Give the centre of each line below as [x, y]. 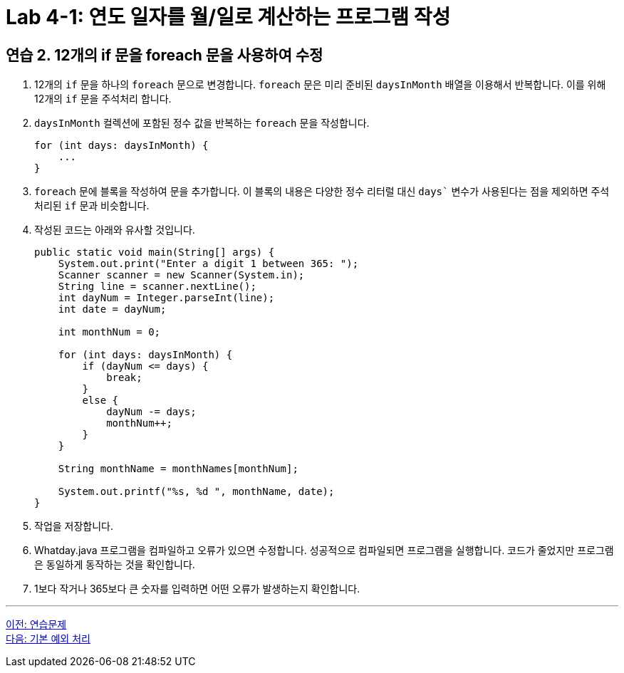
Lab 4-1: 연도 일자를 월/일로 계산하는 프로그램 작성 [228, 17]
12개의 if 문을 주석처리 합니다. [103, 99]
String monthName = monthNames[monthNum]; [178, 469]
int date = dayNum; [112, 309]
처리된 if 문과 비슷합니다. [92, 206]
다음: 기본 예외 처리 [48, 639]
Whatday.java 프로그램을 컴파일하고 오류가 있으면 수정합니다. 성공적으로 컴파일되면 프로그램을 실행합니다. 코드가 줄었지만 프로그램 [324, 551]
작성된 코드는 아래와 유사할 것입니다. [115, 230]
